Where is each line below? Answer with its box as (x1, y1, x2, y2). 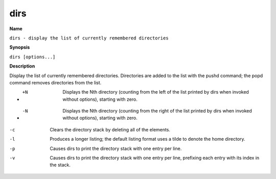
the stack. (50, 162, 71, 168)
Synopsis (9, 44, 30, 51)
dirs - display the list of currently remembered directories (9, 35, 169, 41)
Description (9, 63, 35, 69)
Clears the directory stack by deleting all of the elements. (50, 126, 171, 132)
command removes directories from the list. (9, 79, 102, 85)
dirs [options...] (9, 54, 56, 60)
